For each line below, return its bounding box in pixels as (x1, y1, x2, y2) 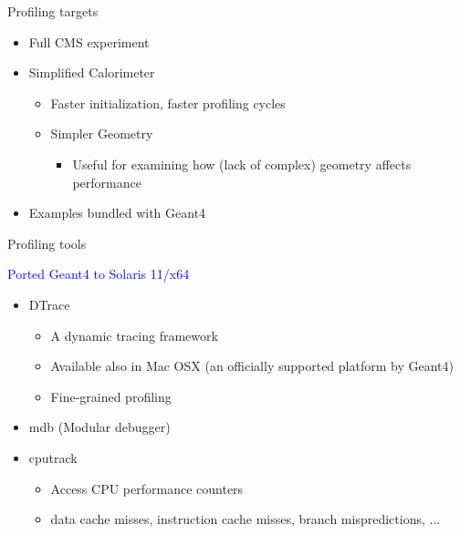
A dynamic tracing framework (50, 325, 218, 344)
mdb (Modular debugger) (28, 417, 171, 436)
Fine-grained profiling (50, 386, 172, 406)
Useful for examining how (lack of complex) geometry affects (72, 154, 412, 173)
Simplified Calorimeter (28, 63, 155, 82)
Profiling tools (7, 233, 87, 252)
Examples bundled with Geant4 (28, 203, 206, 222)
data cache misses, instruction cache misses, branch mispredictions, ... (50, 509, 441, 529)
